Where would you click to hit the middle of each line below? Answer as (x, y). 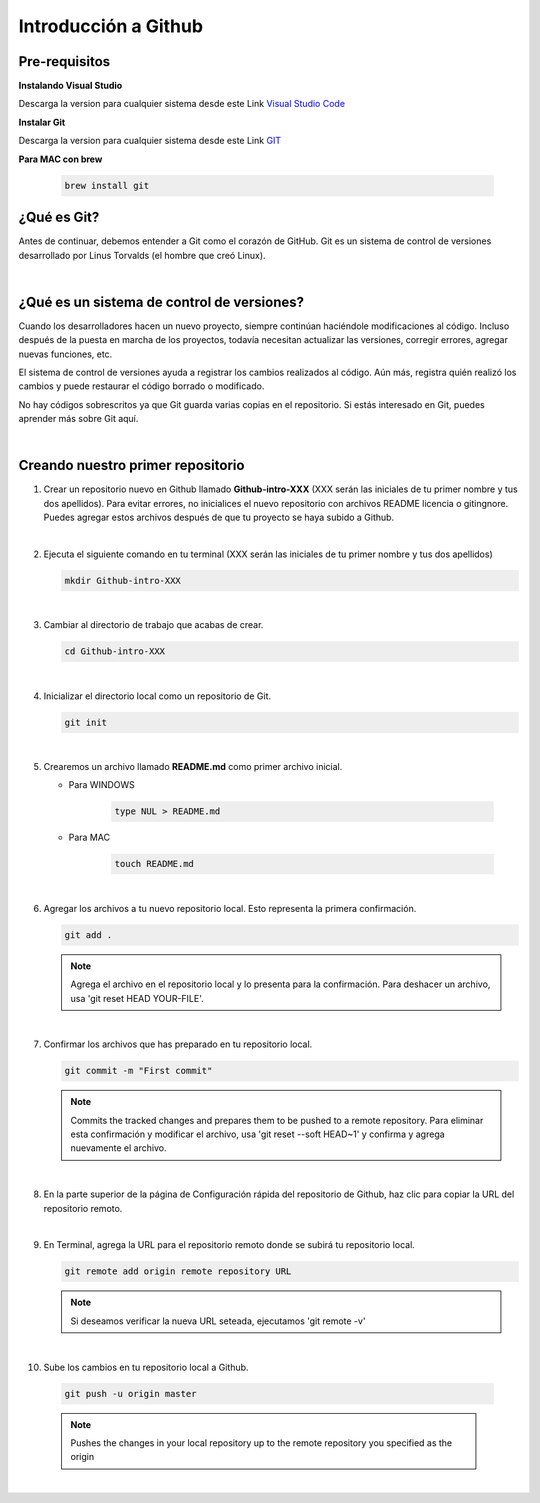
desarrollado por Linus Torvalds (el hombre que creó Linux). (142, 255)
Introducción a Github (111, 26)
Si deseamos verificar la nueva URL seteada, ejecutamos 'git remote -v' (218, 1321)
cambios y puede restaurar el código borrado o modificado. (141, 386)
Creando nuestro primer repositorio (131, 465)
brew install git (107, 185)
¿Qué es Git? (59, 217)
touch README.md (154, 864)
